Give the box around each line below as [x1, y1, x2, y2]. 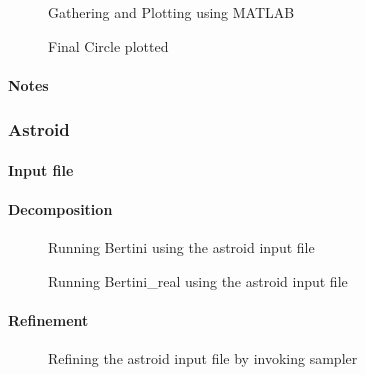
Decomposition [8, 199, 113, 219]
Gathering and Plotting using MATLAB [48, 2, 295, 22]
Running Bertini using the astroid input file [48, 237, 315, 258]
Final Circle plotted [48, 35, 169, 56]
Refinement [8, 309, 89, 330]
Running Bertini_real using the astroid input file [48, 270, 348, 291]
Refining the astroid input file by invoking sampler [48, 348, 358, 369]
